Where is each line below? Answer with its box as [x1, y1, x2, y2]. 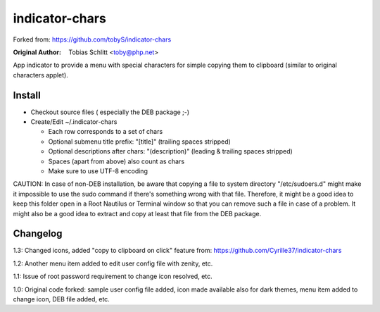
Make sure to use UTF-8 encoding [48, 166, 148, 175]
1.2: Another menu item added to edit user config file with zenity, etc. [13, 259, 213, 268]
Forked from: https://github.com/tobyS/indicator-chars [13, 35, 172, 44]
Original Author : [13, 48, 61, 56]
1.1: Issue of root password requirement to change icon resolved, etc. [13, 272, 213, 281]
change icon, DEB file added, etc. [13, 295, 110, 303]
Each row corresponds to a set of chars [48, 127, 163, 136]
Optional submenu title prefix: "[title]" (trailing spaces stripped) [48, 137, 232, 146]
